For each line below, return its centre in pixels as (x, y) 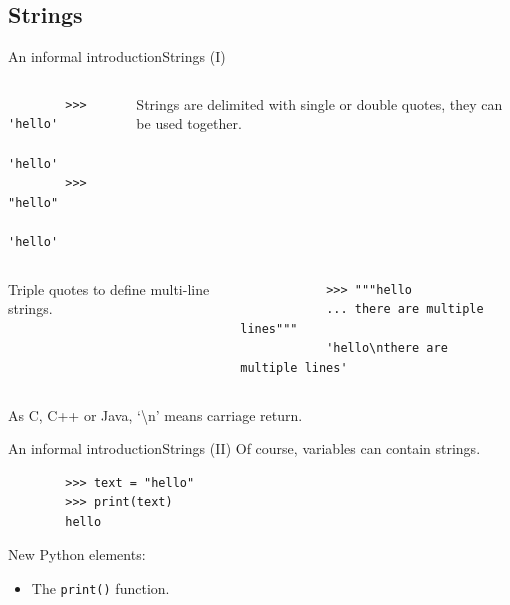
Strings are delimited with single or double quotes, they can (319, 103)
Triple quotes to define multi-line (109, 288)
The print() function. (100, 588)
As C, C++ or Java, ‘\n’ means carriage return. (155, 414)
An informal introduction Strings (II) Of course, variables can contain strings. (244, 448)
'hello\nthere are (387, 348)
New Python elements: (77, 554)
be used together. (189, 123)
